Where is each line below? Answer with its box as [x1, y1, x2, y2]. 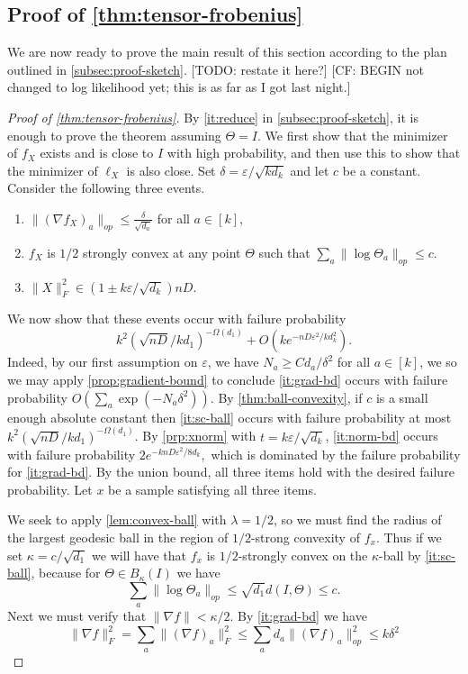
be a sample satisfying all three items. [108, 479, 317, 498]
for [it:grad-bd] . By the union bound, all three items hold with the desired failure [7, 462, 454, 481]
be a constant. [342, 160, 421, 179]
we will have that [92, 545, 187, 564]
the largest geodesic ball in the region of [7, 527, 229, 546]
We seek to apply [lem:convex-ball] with [7, 510, 227, 529]
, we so [419, 352, 457, 371]
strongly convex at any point [82, 242, 241, 261]
